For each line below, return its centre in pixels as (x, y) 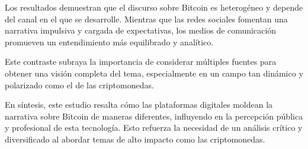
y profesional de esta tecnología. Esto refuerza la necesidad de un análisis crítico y (154, 128)
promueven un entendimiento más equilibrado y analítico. (109, 42)
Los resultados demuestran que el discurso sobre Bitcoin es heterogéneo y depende (154, 7)
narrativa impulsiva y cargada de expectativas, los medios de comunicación (141, 30)
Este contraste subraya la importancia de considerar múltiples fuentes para (141, 62)
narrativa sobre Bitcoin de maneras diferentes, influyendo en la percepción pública (154, 116)
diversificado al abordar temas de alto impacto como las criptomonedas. (135, 139)
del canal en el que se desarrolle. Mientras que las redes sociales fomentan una (146, 19)
